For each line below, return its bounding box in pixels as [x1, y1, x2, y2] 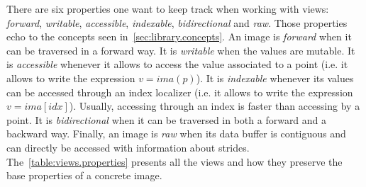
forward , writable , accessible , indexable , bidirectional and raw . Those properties [6, 15, 348, 30]
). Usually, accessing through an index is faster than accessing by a [69, 98, 360, 113]
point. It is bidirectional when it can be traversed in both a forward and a [6, 112, 327, 127]
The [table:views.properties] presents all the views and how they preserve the [6, 154, 343, 169]
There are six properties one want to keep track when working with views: [6, 1, 329, 16]
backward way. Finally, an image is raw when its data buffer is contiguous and [6, 126, 346, 141]
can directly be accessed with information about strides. [6, 140, 250, 154]
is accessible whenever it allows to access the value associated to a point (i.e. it [6, 57, 348, 72]
